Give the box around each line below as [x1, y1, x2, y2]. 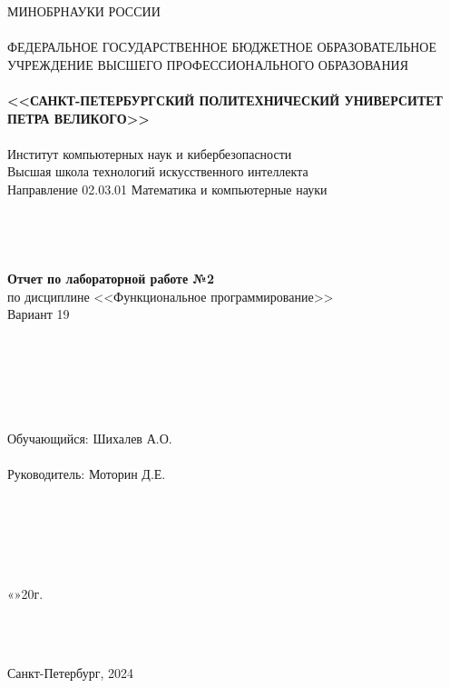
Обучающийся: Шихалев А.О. [7, 429, 172, 448]
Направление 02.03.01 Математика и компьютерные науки [7, 179, 328, 198]
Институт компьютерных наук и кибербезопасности [7, 144, 292, 163]
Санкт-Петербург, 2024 [7, 663, 133, 682]
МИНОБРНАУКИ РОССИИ [7, 2, 161, 20]
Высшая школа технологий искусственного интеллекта [7, 162, 308, 181]
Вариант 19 [7, 304, 70, 324]
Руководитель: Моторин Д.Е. [7, 464, 166, 484]
